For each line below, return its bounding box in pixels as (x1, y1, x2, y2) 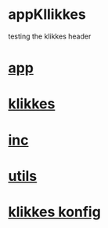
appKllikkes (8, 6, 86, 24)
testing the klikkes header (8, 31, 92, 41)
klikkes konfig (8, 203, 102, 221)
